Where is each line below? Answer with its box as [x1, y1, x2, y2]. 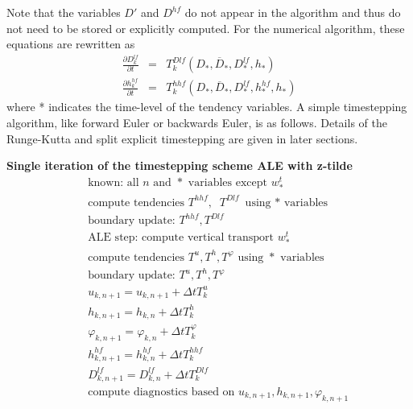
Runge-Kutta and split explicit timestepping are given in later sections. [6, 130, 358, 147]
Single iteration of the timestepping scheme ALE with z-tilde [6, 157, 353, 174]
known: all [88, 176, 139, 188]
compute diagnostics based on [88, 386, 235, 399]
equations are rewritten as [6, 35, 135, 52]
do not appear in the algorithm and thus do [184, 4, 401, 20]
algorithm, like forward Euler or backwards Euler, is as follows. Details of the [6, 114, 387, 130]
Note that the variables [6, 4, 121, 20]
